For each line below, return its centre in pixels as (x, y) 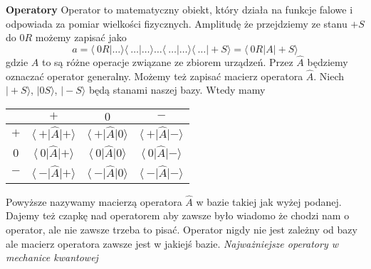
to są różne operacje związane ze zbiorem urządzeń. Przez (167, 62)
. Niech (329, 76)
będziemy (328, 62)
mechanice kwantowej (52, 257)
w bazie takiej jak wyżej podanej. (269, 201)
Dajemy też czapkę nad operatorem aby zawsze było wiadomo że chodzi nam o (178, 215)
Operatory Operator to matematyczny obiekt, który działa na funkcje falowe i (179, 9)
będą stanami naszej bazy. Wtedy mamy (177, 90)
